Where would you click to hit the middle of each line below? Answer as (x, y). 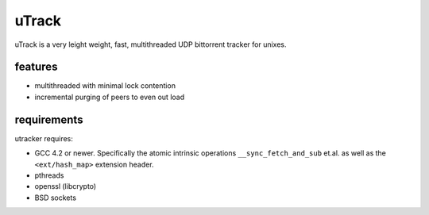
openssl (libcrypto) (66, 186)
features (36, 67)
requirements (49, 119)
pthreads (49, 175)
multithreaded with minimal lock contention (105, 86)
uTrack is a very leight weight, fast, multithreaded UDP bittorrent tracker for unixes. (151, 44)
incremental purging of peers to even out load (110, 97)
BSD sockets (56, 198)
